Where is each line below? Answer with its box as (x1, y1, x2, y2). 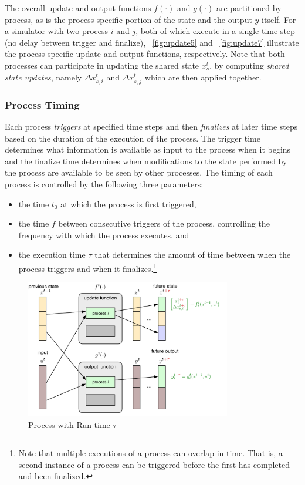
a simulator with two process (5, 25, 109, 37)
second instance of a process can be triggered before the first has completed (18, 458, 290, 470)
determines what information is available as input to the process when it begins (5, 143, 291, 156)
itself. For (262, 13, 296, 25)
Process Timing (5, 97, 80, 112)
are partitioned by (216, 2, 282, 14)
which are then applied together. (144, 70, 262, 83)
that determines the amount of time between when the (94, 248, 291, 261)
